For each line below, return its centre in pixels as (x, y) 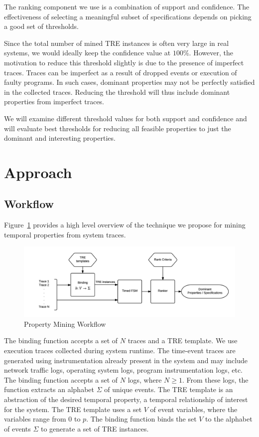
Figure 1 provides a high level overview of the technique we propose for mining (125, 225)
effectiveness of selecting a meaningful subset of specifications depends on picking (128, 16)
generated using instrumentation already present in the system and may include (126, 360)
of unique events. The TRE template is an (169, 389)
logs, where (145, 379)
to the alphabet (229, 419)
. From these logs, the (215, 379)
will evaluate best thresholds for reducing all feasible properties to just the (118, 128)
